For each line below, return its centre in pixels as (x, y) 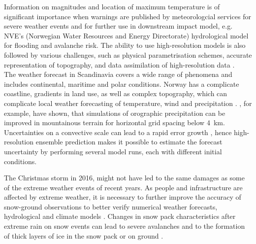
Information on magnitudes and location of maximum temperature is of (112, 6)
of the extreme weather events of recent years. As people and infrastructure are (123, 187)
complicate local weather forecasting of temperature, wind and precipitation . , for (128, 103)
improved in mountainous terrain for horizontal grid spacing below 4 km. (114, 122)
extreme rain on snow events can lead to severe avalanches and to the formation (125, 226)
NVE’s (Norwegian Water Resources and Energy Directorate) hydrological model (126, 35)
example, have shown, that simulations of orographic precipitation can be (115, 113)
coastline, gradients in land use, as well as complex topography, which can (116, 93)
